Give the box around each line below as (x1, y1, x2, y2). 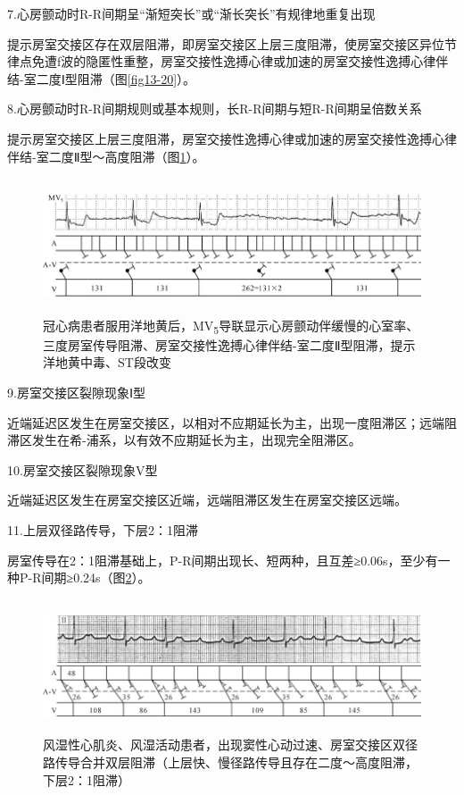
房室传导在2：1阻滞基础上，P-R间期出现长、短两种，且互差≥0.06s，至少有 (7, 550, 438, 569)
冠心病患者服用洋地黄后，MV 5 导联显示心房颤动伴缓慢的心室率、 (43, 315, 419, 337)
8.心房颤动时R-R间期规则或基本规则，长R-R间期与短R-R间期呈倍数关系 (7, 99, 422, 118)
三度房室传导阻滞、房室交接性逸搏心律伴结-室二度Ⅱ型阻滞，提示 (43, 335, 416, 354)
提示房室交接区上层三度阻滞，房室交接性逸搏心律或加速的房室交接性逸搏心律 (7, 129, 457, 147)
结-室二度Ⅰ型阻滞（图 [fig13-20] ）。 (7, 69, 196, 88)
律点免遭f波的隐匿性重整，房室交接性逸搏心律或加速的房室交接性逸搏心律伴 (7, 52, 449, 71)
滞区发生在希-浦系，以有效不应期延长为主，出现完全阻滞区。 (7, 431, 361, 449)
